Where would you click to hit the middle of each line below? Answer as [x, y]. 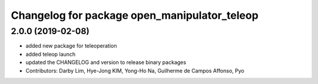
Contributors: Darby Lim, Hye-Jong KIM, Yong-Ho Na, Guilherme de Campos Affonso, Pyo [135, 70]
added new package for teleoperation [71, 46]
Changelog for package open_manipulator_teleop [135, 15]
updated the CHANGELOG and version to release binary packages [106, 62]
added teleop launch [51, 54]
